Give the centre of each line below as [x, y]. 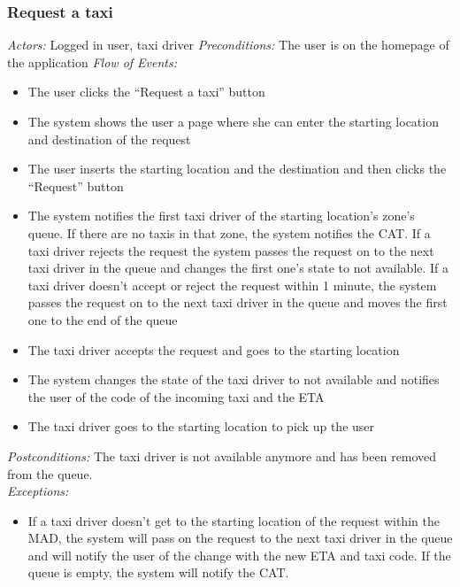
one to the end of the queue [103, 319]
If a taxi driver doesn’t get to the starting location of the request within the [234, 520]
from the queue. [50, 473]
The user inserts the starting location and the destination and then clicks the [237, 169]
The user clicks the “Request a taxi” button [146, 92]
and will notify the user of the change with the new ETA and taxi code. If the [239, 555]
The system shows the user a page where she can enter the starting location [233, 121]
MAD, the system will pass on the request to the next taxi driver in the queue [240, 538]
